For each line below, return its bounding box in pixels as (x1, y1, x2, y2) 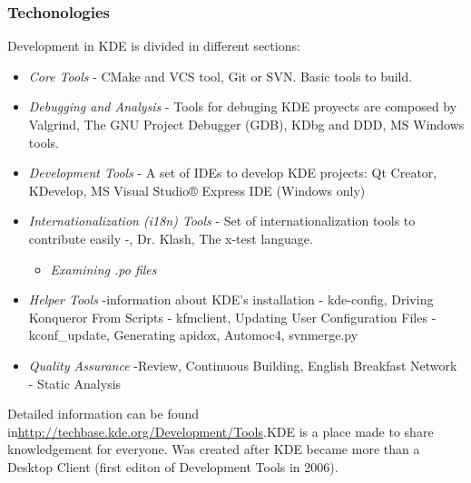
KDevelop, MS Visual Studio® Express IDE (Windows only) (28, 180, 366, 199)
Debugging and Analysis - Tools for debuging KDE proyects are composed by (28, 97, 457, 116)
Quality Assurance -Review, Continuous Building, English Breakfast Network (28, 355, 457, 374)
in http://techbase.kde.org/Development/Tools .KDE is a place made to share (7, 421, 434, 440)
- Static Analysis (28, 373, 122, 392)
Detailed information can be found (7, 404, 200, 423)
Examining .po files (50, 259, 157, 278)
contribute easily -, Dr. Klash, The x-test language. (28, 228, 313, 247)
